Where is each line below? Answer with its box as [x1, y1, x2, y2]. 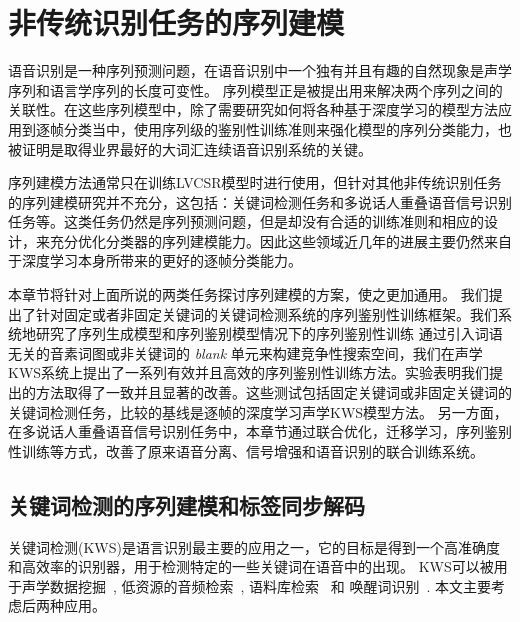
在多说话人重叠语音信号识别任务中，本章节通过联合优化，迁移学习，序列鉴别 [8, 421, 512, 442]
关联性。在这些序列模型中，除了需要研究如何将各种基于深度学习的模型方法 [8, 99, 498, 120]
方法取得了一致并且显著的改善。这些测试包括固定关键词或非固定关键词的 [35, 382, 512, 403]
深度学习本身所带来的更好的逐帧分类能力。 [21, 250, 302, 271]
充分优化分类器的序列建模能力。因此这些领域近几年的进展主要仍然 [49, 230, 484, 251]
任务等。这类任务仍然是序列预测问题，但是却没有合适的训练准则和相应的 [8, 211, 484, 232]
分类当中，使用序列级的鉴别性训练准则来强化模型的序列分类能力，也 [63, 118, 512, 139]
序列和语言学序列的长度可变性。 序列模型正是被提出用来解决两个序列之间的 [8, 79, 503, 100]
